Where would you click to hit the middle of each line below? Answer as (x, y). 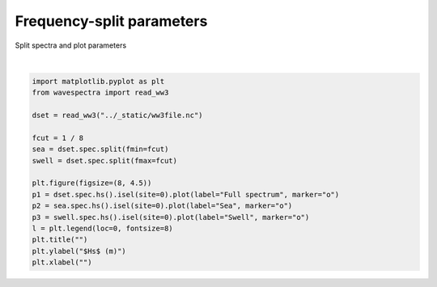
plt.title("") (60, 240)
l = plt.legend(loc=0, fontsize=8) (102, 228)
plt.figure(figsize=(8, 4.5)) (92, 183)
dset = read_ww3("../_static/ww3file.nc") (117, 116)
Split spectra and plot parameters (71, 45)
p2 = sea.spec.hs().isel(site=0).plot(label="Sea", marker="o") (162, 206)
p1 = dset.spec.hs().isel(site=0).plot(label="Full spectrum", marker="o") (186, 194)
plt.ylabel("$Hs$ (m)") (79, 251)
